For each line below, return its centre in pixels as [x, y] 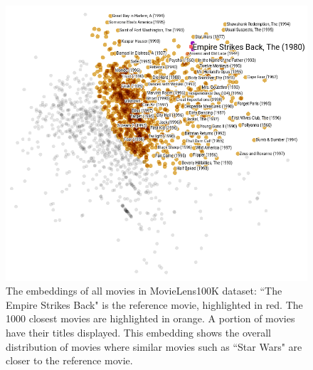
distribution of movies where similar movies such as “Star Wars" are [154, 346]
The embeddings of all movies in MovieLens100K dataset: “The [144, 291]
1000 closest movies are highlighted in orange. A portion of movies [150, 318]
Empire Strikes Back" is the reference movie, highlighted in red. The [154, 304]
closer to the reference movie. [69, 360]
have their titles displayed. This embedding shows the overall [139, 332]
